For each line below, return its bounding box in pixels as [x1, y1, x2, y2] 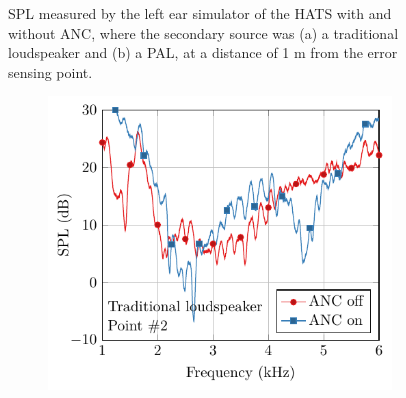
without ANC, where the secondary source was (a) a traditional [8, 22, 399, 43]
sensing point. [8, 61, 93, 82]
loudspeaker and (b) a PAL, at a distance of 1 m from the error [8, 42, 398, 63]
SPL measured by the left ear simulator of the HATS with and [8, 3, 392, 23]
